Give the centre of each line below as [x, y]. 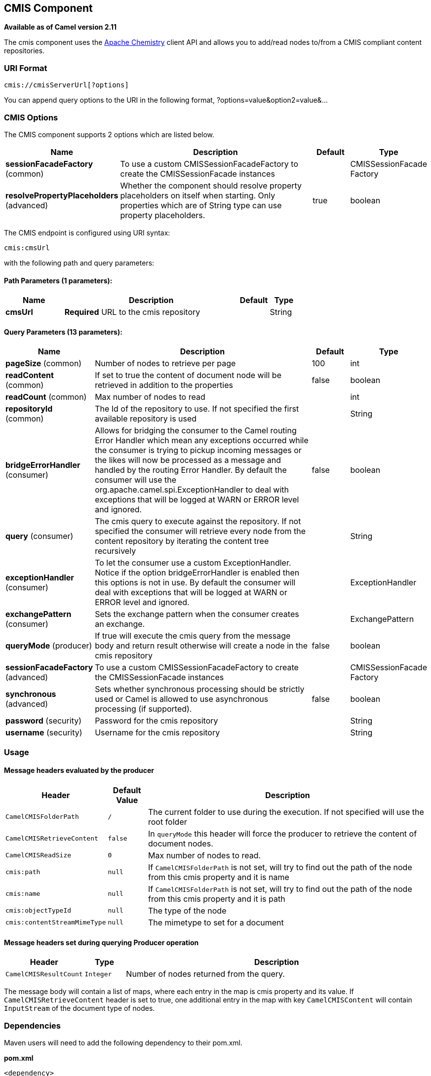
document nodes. [180, 843]
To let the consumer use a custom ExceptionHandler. [193, 563]
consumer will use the [136, 480]
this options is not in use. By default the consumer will [195, 583]
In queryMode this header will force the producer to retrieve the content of [282, 833]
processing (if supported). [143, 709]
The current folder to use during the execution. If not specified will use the [286, 812]
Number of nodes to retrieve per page [165, 364]
